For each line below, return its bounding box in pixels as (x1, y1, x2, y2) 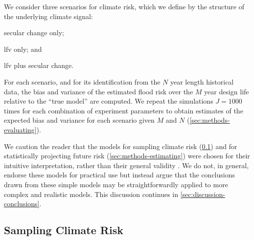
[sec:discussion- (180, 189, 225, 199)
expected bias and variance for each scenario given (4, 115, 155, 125)
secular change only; (4, 27, 65, 38)
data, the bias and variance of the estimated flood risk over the (4, 86, 193, 96)
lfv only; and (4, 44, 42, 54)
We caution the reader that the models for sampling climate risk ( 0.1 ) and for (4, 141, 237, 151)
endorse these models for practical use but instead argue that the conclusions (4, 170, 235, 180)
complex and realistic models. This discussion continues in (4, 189, 179, 199)
